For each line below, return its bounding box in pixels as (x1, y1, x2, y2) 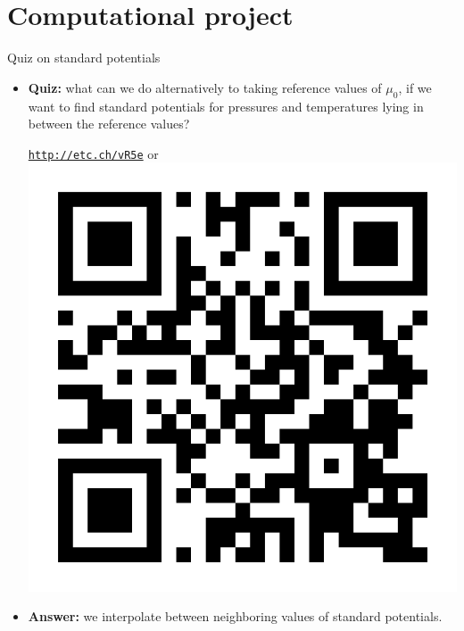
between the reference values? (28, 114, 190, 133)
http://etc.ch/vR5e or (28, 144, 159, 162)
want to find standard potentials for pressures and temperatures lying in (28, 96, 424, 115)
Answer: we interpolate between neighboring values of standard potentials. (28, 607, 443, 626)
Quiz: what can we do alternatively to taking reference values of (28, 78, 382, 96)
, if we (398, 78, 432, 96)
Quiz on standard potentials (7, 48, 161, 67)
